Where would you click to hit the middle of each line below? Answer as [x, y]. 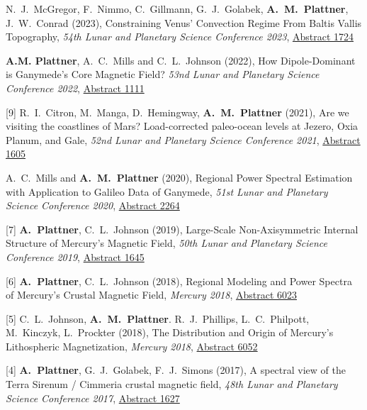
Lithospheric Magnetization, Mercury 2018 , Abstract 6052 [132, 346]
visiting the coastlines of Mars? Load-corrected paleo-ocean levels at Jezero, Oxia [182, 126]
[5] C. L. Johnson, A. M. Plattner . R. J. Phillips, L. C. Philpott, [158, 318]
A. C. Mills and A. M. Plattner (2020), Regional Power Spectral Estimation [179, 177]
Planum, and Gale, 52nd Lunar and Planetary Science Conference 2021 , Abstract [183, 139]
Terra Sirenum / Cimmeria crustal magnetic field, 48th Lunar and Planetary [172, 384]
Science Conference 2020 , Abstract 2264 [93, 205]
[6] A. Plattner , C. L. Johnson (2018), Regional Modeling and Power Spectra [179, 281]
